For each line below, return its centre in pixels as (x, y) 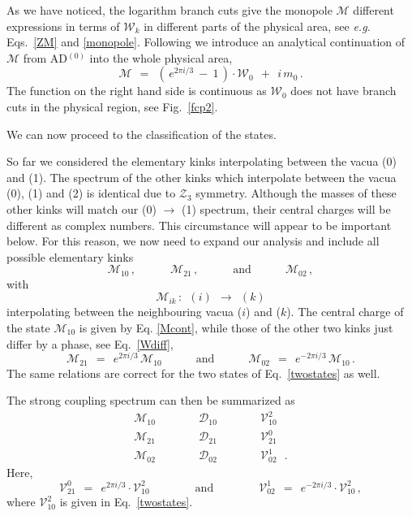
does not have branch (343, 91)
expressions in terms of (63, 26)
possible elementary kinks (70, 256)
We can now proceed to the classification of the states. (142, 134)
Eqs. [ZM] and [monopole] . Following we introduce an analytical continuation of (206, 42)
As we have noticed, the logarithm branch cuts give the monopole (170, 10)
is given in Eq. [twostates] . (126, 502)
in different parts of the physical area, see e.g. (257, 26)
